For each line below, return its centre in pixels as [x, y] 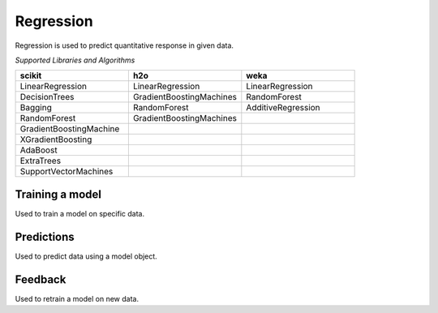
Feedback [41, 279]
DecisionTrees [47, 97]
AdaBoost [39, 150]
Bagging [36, 108]
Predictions [45, 236]
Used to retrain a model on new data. [77, 298]
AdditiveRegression [283, 108]
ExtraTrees [40, 161]
